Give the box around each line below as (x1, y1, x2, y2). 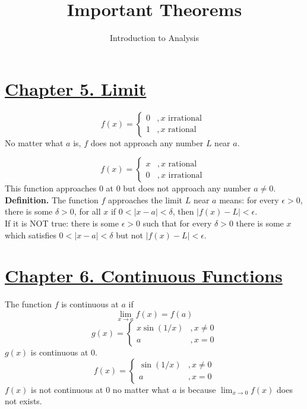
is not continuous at (31, 383, 103, 395)
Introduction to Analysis (110, 32, 199, 44)
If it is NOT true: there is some (5, 217, 119, 229)
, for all (74, 205, 101, 218)
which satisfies (5, 228, 56, 241)
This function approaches (5, 182, 97, 194)
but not (116, 228, 144, 241)
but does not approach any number (123, 182, 251, 194)
